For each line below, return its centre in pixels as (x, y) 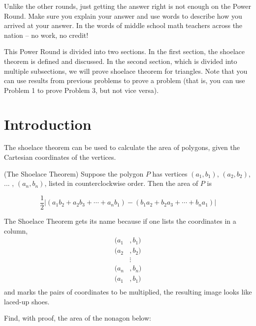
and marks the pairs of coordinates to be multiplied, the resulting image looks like (128, 292)
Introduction (48, 124)
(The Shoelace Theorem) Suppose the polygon (74, 173)
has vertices (170, 173)
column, (16, 230)
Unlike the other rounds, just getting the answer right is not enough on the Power (128, 6)
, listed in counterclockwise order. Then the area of (121, 183)
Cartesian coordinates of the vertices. (60, 157)
